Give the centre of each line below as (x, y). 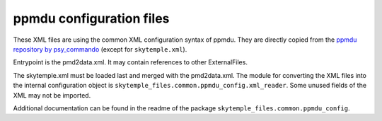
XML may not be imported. (52, 95)
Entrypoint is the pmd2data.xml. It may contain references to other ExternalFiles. (130, 62)
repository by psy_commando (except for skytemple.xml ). (100, 49)
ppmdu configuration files (91, 18)
